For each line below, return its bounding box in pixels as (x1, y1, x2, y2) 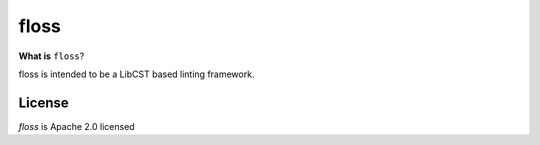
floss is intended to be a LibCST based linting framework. (18, 68, 255, 80)
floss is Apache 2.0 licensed (18, 120, 135, 132)
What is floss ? (18, 50, 85, 62)
